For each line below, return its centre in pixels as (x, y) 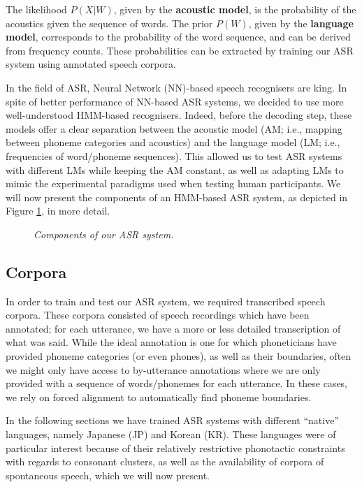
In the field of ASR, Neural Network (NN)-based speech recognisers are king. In (176, 87)
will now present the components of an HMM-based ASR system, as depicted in (177, 197)
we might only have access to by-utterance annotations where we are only (163, 369)
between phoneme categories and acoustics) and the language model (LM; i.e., (173, 142)
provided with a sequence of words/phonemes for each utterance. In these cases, (177, 383)
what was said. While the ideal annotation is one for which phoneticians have (171, 342)
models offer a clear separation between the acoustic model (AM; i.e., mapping (174, 128)
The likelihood (36, 9)
